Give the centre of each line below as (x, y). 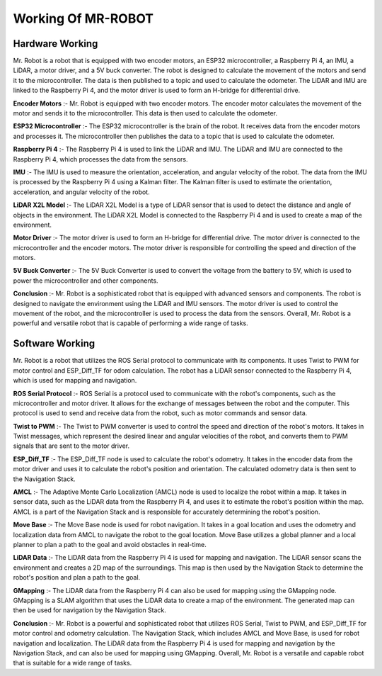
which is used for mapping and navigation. (75, 381)
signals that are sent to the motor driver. (71, 446)
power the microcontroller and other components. (86, 281)
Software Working (54, 344)
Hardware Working (56, 44)
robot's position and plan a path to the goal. (77, 578)
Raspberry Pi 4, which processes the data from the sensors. (100, 159)
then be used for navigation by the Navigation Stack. (89, 610)
